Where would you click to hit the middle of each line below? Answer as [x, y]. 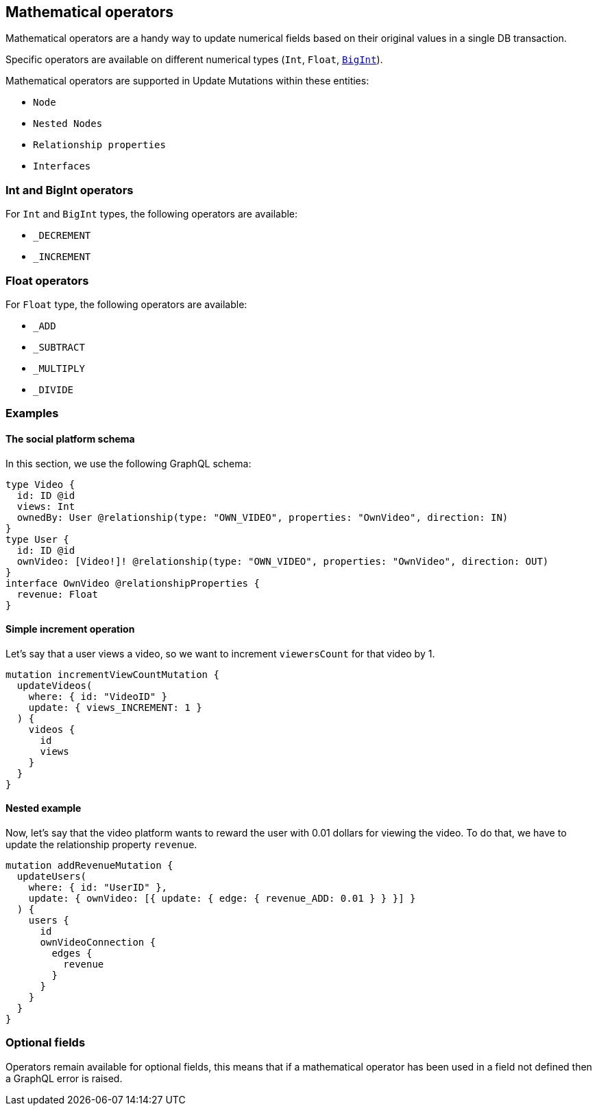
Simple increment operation [70, 629]
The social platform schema [70, 438]
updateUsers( [52, 876]
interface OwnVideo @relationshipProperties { [133, 583]
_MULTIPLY [59, 368]
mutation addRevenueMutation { [89, 865]
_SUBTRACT [59, 347]
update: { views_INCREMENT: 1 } [115, 707]
